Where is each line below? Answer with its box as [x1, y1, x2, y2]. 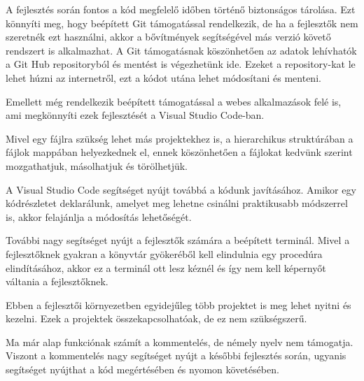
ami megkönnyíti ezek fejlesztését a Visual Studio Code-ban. [6, 108, 265, 122]
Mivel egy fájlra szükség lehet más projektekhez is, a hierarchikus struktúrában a [6, 131, 353, 145]
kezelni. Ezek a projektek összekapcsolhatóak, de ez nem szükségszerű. [6, 311, 307, 326]
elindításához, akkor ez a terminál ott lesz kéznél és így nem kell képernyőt [6, 260, 326, 275]
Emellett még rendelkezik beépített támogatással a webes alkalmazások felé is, [6, 94, 342, 108]
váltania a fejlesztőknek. [6, 274, 108, 289]
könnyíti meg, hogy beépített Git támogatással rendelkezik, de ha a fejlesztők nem [6, 15, 358, 30]
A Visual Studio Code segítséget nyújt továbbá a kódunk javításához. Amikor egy [6, 182, 356, 196]
